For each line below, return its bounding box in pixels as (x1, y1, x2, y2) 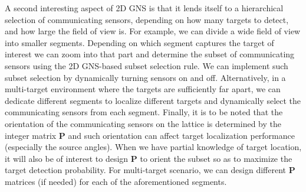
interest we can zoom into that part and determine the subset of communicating (5, 48, 295, 60)
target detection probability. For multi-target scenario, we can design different (5, 164, 286, 176)
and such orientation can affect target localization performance (68, 129, 295, 141)
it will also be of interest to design (5, 152, 129, 164)
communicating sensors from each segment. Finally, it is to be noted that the (5, 106, 283, 118)
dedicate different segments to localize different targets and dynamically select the (5, 94, 301, 106)
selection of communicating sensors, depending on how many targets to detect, (5, 13, 289, 25)
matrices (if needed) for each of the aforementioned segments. (5, 175, 227, 187)
